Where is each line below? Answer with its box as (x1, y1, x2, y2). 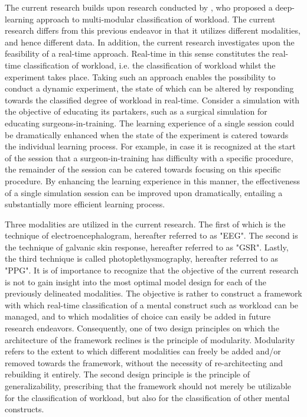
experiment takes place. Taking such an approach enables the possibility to (5, 70, 276, 83)
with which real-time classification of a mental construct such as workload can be (5, 298, 299, 311)
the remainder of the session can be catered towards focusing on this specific (5, 163, 281, 175)
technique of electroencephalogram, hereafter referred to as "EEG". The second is (5, 229, 298, 242)
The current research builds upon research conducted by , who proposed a (5, 1, 273, 13)
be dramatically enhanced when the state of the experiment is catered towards (5, 128, 289, 141)
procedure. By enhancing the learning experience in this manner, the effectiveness (5, 174, 300, 187)
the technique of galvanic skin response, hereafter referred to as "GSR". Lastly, (5, 240, 289, 253)
